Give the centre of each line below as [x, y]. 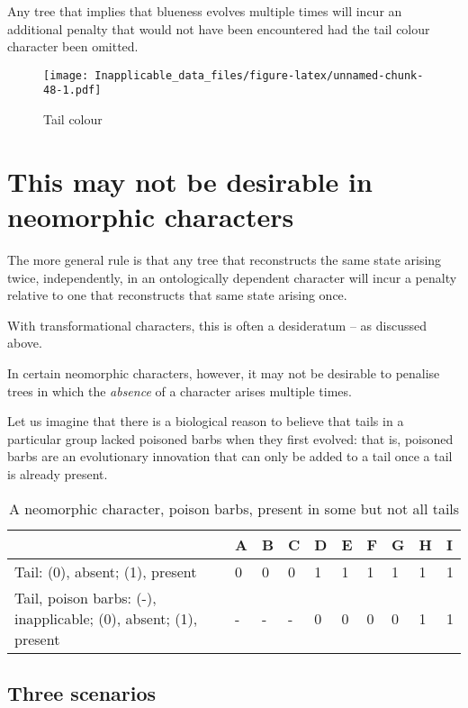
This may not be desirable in [190, 181]
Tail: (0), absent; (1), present [106, 571]
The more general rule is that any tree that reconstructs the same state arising [225, 259]
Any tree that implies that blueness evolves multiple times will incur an [205, 11]
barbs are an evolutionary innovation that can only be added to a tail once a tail [230, 456]
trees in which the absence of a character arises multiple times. [180, 390]
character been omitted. [73, 46]
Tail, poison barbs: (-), [85, 597]
